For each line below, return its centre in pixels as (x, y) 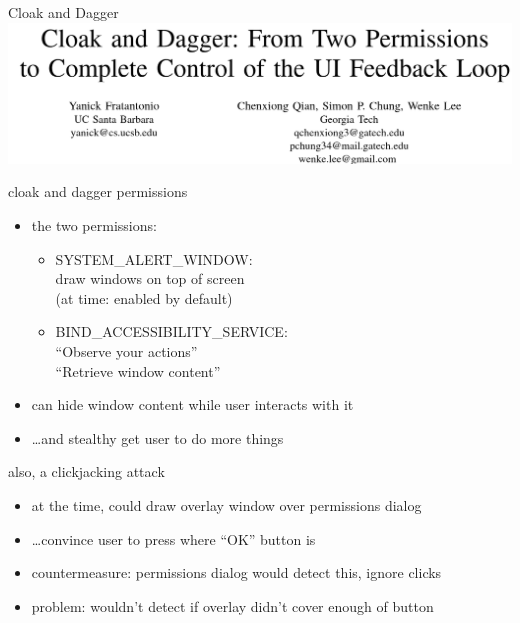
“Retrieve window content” (138, 370)
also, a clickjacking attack (86, 471)
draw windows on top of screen (150, 278)
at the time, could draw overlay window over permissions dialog (226, 504)
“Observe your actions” (126, 351)
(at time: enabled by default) (144, 297)
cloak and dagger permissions (98, 191)
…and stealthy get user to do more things (157, 437)
